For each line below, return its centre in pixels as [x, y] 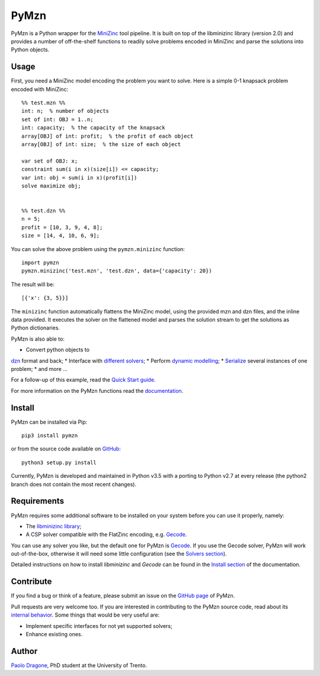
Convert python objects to [58, 350]
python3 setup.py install [59, 462]
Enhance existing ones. [54, 634]
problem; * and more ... [39, 369]
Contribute [31, 582]
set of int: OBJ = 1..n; [57, 119]
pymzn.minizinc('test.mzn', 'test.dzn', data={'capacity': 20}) [117, 271]
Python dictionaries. [36, 328]
